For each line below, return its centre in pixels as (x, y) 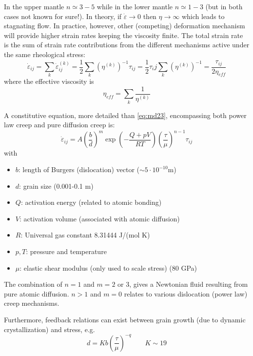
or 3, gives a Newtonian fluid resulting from (183, 284)
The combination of (33, 284)
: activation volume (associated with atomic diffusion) (99, 218)
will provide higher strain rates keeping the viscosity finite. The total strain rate (124, 35)
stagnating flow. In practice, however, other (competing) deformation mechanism (125, 26)
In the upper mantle (34, 6)
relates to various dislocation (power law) (186, 293)
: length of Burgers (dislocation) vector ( (79, 169)
